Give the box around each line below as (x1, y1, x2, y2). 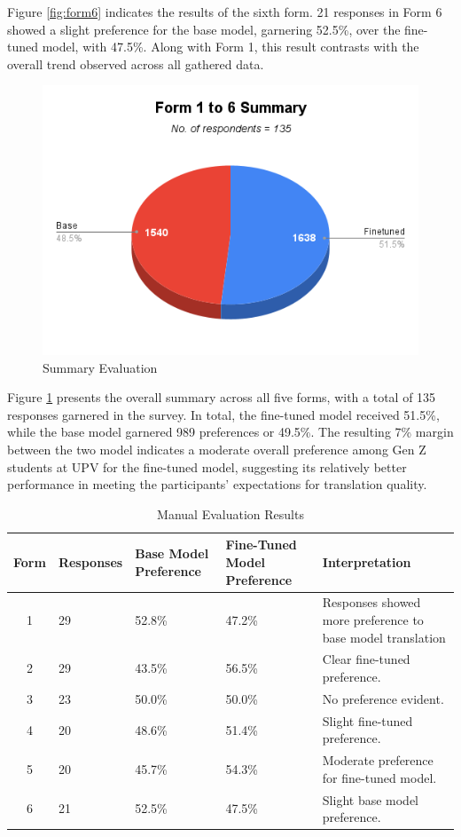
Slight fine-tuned (322, 711, 413, 730)
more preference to (322, 611, 424, 629)
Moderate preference (322, 751, 434, 770)
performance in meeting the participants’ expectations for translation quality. (7, 475, 427, 494)
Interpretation (322, 553, 411, 571)
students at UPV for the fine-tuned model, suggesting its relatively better (7, 457, 407, 476)
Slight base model (322, 790, 419, 809)
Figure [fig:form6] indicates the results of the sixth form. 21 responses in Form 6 (7, 3, 442, 20)
